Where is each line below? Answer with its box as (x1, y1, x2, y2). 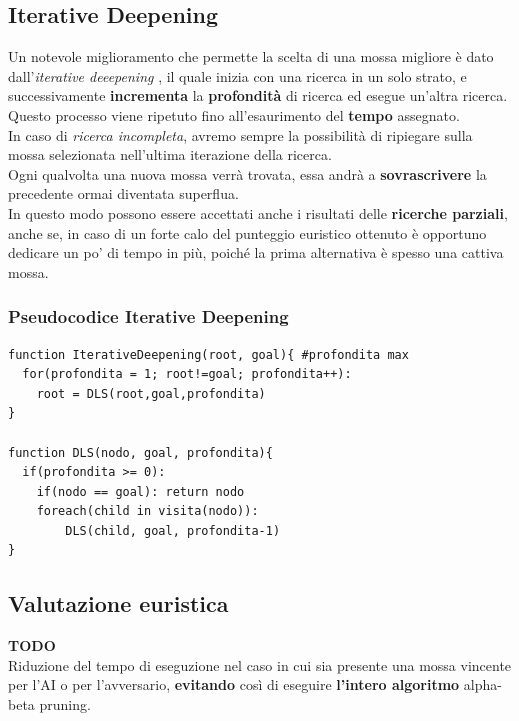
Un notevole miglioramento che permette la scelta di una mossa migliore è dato (8, 46, 494, 67)
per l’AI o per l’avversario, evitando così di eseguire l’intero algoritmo (8, 674, 460, 695)
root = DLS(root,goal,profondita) (36, 386, 266, 401)
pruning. (39, 694, 91, 715)
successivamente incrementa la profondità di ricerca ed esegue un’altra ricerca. (8, 85, 508, 106)
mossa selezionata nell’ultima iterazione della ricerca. (8, 144, 332, 165)
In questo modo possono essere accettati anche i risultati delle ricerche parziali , (8, 202, 508, 223)
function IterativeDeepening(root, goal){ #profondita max (8, 347, 409, 362)
